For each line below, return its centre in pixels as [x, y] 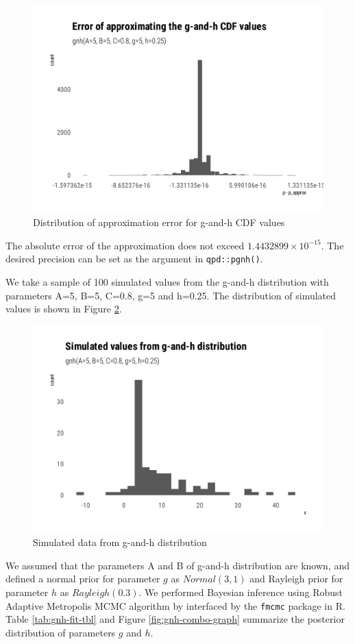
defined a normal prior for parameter [83, 579]
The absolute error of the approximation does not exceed [125, 245]
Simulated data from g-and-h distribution [120, 542]
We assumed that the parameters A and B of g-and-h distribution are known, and [177, 565]
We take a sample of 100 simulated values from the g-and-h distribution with [167, 282]
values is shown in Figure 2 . [64, 309]
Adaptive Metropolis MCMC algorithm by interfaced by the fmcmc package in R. [175, 605]
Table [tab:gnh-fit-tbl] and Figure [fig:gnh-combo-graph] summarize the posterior [175, 619]
